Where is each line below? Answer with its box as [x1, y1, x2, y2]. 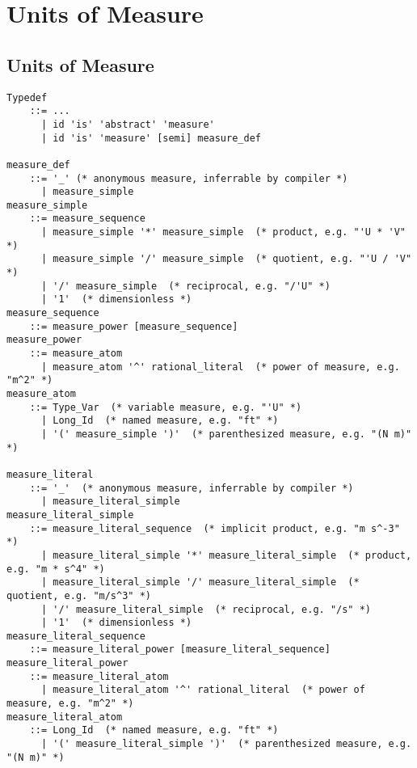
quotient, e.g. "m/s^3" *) [6, 589, 151, 601]
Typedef [6, 91, 48, 103]
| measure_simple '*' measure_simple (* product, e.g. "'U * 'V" [40, 226, 406, 238]
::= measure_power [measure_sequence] [29, 320, 238, 332]
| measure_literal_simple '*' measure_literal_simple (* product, [40, 549, 412, 561]
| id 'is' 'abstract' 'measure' [40, 118, 215, 130]
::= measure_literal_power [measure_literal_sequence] [29, 644, 331, 656]
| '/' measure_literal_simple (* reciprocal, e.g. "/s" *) [40, 603, 372, 615]
